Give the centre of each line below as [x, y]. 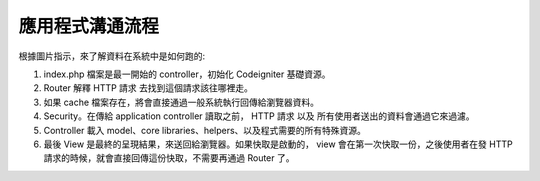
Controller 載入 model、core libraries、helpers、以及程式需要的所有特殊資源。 [205, 130]
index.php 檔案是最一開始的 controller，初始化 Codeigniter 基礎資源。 [187, 74]
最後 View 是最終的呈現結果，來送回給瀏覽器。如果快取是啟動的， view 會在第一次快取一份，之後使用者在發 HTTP [278, 144]
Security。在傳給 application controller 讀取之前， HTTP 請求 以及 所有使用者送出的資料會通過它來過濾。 [259, 116]
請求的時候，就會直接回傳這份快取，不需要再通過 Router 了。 [169, 158]
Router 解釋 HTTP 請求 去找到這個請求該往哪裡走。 [148, 88]
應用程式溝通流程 [89, 26]
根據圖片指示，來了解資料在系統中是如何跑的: [112, 56]
